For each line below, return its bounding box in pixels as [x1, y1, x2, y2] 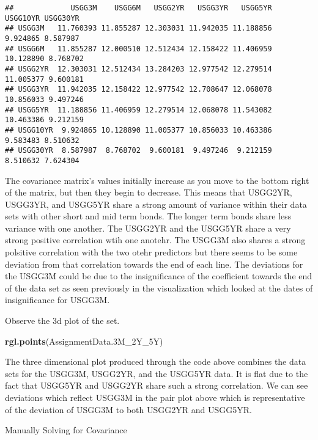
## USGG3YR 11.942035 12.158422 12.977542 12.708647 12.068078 [5, 85, 272, 94]
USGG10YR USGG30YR [5, 13, 79, 23]
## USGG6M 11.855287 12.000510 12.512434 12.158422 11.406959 [5, 44, 272, 53]
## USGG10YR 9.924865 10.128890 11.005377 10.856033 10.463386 [5, 125, 272, 134]
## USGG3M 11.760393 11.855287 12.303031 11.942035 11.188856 [5, 24, 272, 33]
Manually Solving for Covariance [5, 424, 127, 436]
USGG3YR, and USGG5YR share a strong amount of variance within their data [5, 197, 307, 210]
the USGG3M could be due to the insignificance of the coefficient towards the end [5, 269, 312, 282]
